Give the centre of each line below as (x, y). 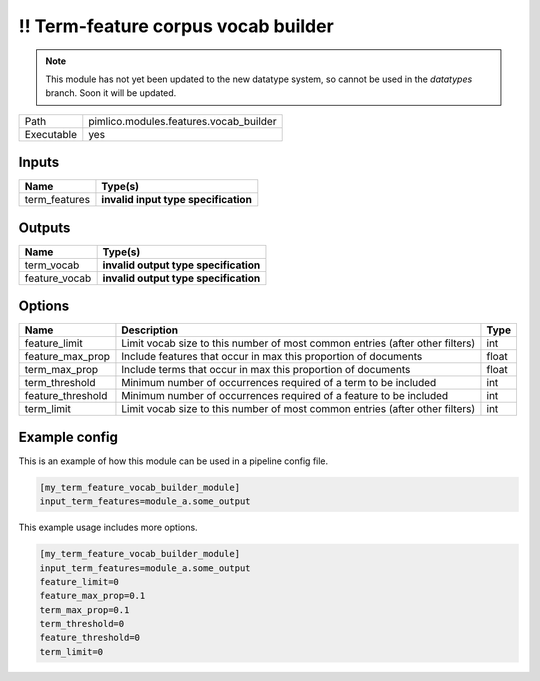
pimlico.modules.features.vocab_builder (182, 121)
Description (150, 330)
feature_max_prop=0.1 (92, 596)
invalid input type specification (176, 200)
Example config (68, 436)
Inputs (39, 162)
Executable (50, 134)
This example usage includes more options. (108, 527)
